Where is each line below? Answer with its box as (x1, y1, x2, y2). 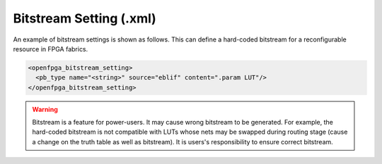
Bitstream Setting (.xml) (13, 11, 157, 26)
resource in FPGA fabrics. (13, 44, 88, 53)
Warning (32, 105, 58, 113)
